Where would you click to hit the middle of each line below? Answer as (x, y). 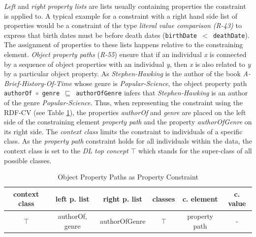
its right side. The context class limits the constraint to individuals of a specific (123, 131)
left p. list (72, 198)
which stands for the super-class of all (195, 151)
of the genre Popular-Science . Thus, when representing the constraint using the (124, 103)
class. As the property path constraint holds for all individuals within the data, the (128, 141)
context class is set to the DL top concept (66, 151)
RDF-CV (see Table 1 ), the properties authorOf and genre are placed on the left (125, 112)
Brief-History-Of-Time (38, 83)
